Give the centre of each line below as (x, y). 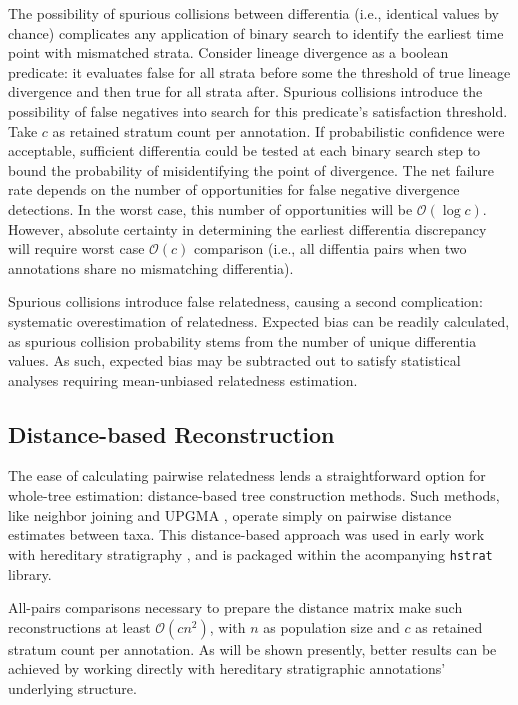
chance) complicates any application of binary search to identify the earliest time (256, 32)
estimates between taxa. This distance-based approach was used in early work (246, 534)
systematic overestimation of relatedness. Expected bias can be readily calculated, (259, 320)
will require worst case (76, 248)
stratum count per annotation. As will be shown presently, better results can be (252, 648)
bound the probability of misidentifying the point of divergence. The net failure (251, 169)
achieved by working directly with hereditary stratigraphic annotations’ (227, 668)
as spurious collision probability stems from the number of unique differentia (242, 340)
